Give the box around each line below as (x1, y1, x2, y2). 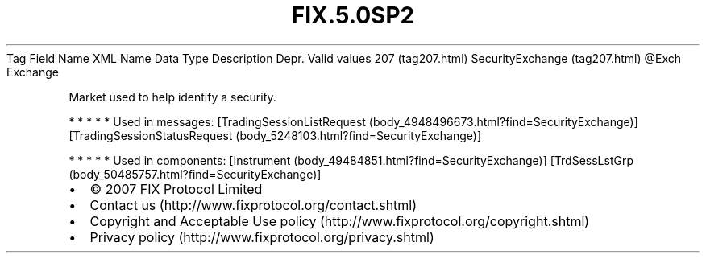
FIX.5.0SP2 (291, 2, 415, 29)
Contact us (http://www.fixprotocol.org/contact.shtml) (89, 196, 417, 213)
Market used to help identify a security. (69, 89, 276, 104)
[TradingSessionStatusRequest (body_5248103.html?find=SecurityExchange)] (69, 128, 482, 142)
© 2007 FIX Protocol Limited (89, 180, 263, 197)
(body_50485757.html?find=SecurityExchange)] (69, 166, 322, 181)
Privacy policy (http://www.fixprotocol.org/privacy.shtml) (89, 228, 434, 245)
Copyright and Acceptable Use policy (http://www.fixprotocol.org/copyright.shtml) (89, 212, 590, 229)
